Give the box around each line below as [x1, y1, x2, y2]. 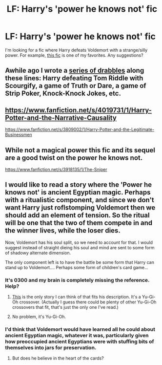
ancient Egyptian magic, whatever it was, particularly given [5, 332, 149, 339]
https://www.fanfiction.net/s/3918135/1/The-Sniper [5, 166, 107, 172]
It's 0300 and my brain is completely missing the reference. [5, 277, 150, 283]
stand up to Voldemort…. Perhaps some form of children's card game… [5, 264, 148, 270]
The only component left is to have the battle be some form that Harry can [5, 259, 155, 265]
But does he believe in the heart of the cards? [12, 355, 104, 361]
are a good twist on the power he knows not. [5, 153, 143, 162]
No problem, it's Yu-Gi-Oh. [12, 314, 66, 320]
